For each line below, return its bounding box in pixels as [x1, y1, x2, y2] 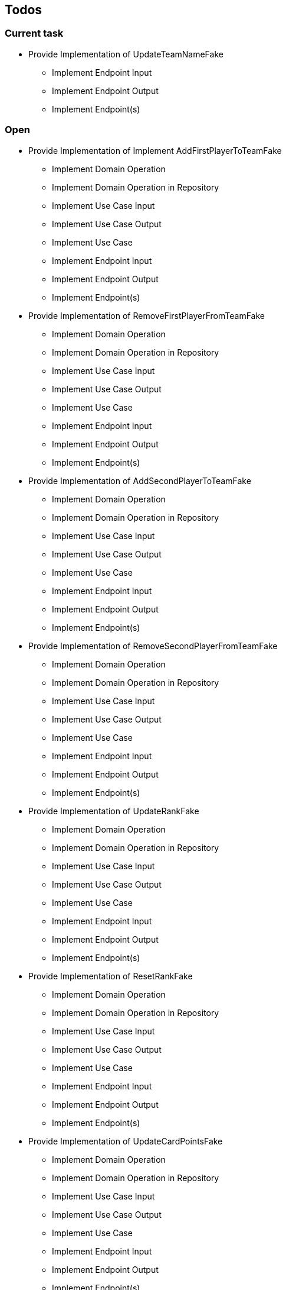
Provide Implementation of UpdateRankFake [28, 805, 199, 816]
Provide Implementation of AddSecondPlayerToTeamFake [28, 475, 251, 486]
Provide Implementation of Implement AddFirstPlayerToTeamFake [28, 145, 282, 156]
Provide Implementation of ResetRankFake [28, 970, 193, 981]
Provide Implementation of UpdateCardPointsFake [28, 1136, 223, 1146]
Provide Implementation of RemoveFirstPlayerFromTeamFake [28, 310, 265, 321]
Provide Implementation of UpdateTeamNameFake [28, 49, 223, 59]
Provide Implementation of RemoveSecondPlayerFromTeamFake [28, 640, 278, 651]
